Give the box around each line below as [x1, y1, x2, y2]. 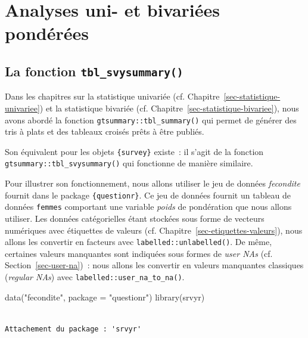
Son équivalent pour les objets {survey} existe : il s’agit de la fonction [5, 145, 264, 157]
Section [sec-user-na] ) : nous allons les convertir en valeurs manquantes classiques [5, 259, 304, 271]
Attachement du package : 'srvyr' [5, 324, 142, 333]
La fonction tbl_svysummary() [5, 61, 183, 80]
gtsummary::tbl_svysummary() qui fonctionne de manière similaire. [5, 157, 253, 169]
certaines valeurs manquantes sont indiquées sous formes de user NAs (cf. [5, 247, 273, 259]
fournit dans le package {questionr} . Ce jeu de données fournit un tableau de [5, 188, 291, 201]
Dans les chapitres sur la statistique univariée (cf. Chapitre [5, 90, 220, 103]
